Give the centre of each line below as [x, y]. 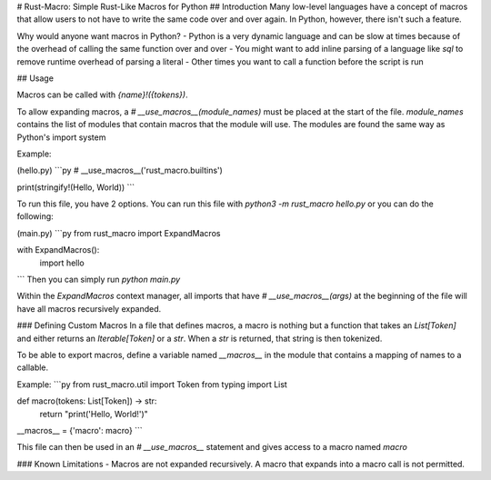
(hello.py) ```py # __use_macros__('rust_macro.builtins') [120, 170]
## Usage [35, 78]
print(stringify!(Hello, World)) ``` [76, 187]
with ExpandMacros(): [58, 250]
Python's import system [61, 137]
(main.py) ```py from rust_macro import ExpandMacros [119, 233]
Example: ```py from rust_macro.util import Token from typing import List [152, 384]
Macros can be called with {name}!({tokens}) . [102, 95]
